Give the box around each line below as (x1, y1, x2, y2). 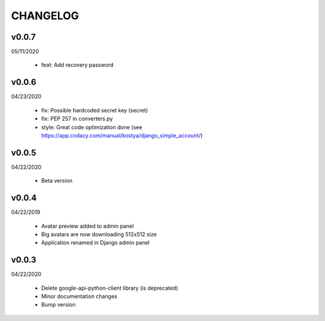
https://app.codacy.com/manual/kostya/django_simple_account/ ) (41, 132, 203, 139)
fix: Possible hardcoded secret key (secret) (41, 106, 148, 114)
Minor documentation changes (41, 292, 117, 300)
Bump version (41, 301, 76, 308)
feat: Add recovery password (41, 61, 114, 69)
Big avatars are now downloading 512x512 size (41, 230, 157, 237)
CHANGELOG (11, 9, 79, 22)
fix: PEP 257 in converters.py (41, 115, 113, 123)
